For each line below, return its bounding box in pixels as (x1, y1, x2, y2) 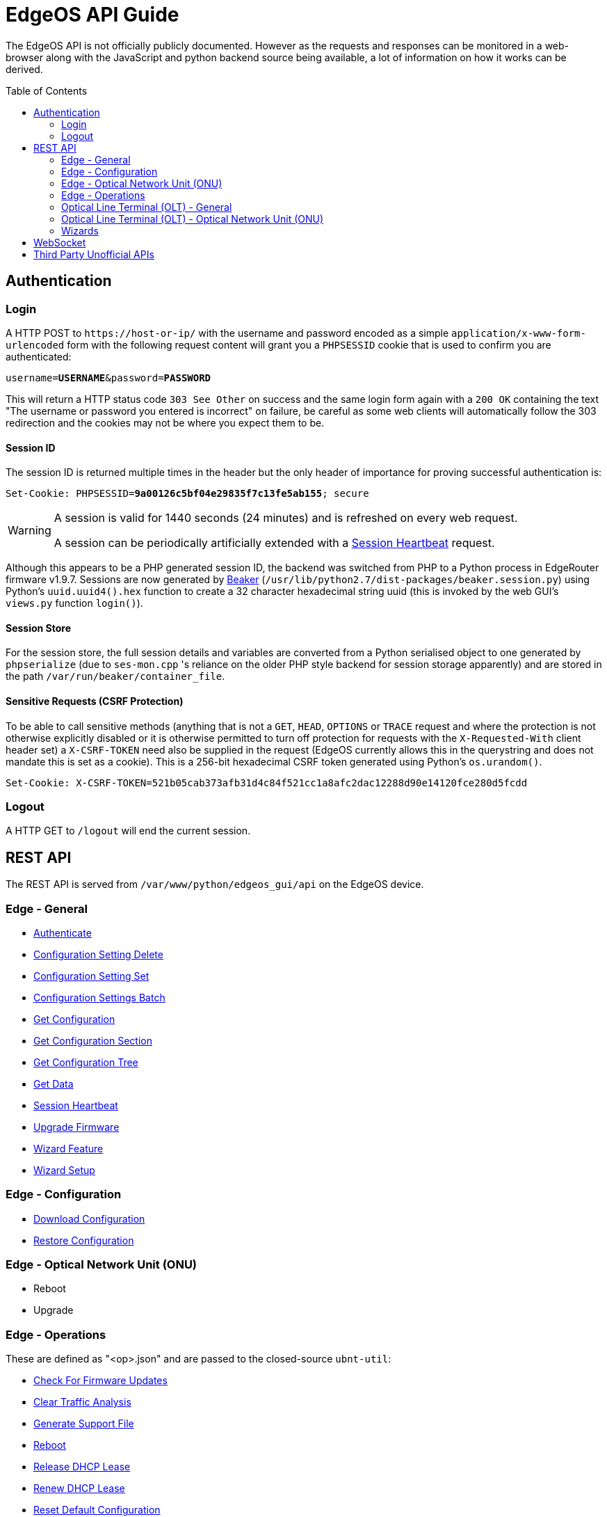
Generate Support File (33, 1417, 134, 1430)
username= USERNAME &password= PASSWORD (6, 372, 211, 383)
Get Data (33, 1077, 74, 1090)
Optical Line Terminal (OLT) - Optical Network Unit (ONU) (61, 212, 324, 225)
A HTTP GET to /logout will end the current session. (6, 825, 251, 837)
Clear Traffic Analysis (33, 1396, 131, 1408)
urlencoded (6, 339, 65, 351)
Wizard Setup (33, 1163, 95, 1176)
